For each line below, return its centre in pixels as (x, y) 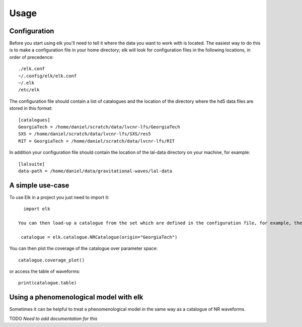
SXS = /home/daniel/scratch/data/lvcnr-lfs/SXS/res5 (85, 134)
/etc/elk (29, 90)
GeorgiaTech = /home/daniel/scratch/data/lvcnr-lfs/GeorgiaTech (99, 127)
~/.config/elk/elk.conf (48, 76)
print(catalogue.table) (48, 283)
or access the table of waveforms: (45, 271)
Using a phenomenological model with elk (76, 297)
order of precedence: (31, 57)
